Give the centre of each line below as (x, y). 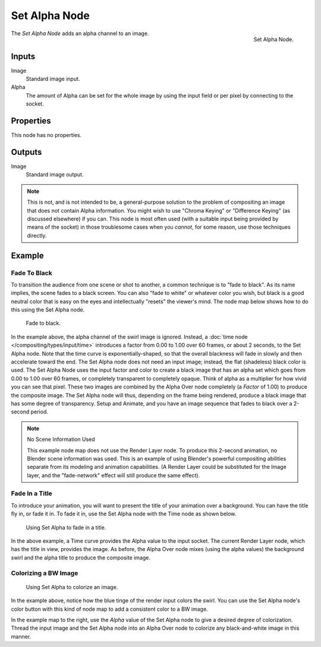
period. (40, 412)
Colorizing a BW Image (45, 573)
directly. (37, 235)
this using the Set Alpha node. (48, 310)
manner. (21, 636)
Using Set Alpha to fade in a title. (66, 527)
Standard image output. (55, 175)
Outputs (26, 152)
